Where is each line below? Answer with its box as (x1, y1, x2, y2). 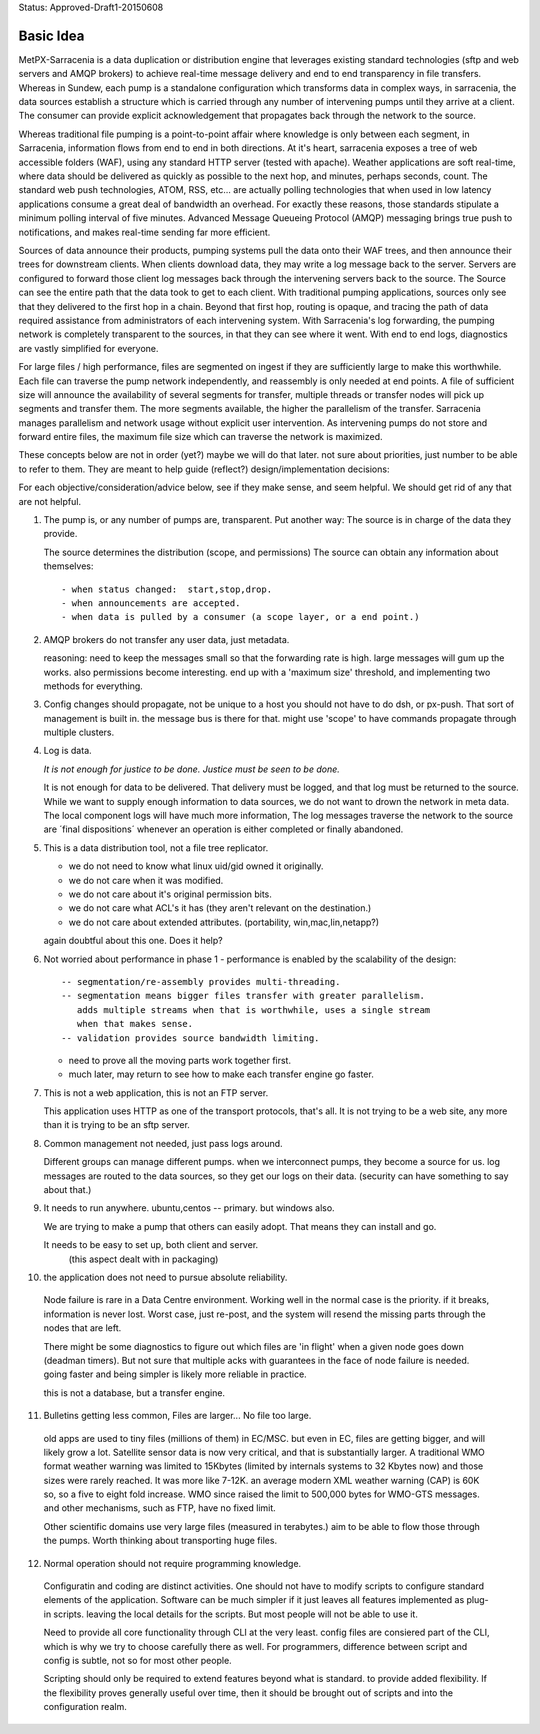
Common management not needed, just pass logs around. (43, 1137, 284, 1149)
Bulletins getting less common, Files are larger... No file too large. (43, 1410, 312, 1422)
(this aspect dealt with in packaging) (68, 1253, 219, 1265)
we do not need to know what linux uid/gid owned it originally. (68, 860, 324, 872)
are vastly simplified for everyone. (18, 342, 159, 354)
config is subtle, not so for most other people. (43, 1654, 232, 1666)
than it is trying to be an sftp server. (43, 1119, 190, 1131)
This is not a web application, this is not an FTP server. (43, 1086, 269, 1099)
